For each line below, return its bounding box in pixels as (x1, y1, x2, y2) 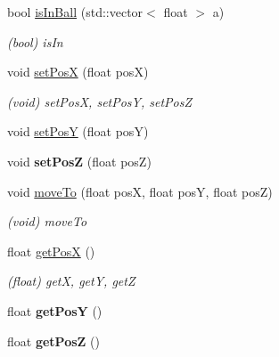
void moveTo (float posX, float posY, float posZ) (7, 182, 273, 200)
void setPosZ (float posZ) (7, 151, 152, 170)
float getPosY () (7, 301, 103, 320)
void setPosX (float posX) (7, 62, 149, 81)
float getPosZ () (7, 331, 100, 350)
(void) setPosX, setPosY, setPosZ (7, 92, 193, 110)
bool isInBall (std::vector (7, 3, 144, 20)
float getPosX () (7, 241, 95, 260)
